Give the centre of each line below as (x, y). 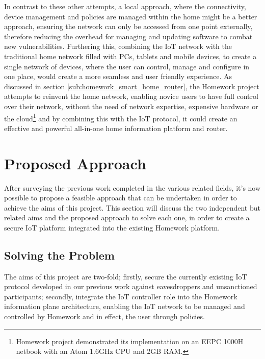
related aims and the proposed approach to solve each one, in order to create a (127, 217)
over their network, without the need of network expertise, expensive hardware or (131, 106)
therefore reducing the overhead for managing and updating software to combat (128, 36)
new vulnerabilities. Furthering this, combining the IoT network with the (118, 46)
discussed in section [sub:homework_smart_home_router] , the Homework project (132, 86)
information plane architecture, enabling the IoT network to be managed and (125, 306)
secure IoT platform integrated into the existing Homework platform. (112, 227)
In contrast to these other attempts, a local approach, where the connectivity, (125, 6)
